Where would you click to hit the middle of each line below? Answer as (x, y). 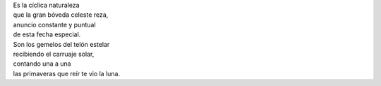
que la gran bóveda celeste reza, (61, 15)
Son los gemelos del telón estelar (61, 44)
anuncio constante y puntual (54, 24)
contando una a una (42, 64)
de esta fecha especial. (47, 34)
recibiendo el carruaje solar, (54, 54)
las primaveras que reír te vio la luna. (66, 73)
